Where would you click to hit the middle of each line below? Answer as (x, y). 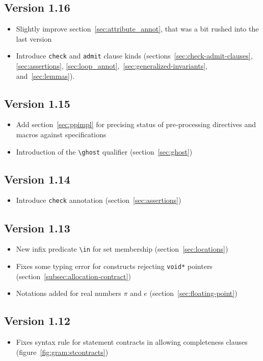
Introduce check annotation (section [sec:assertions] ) (99, 200)
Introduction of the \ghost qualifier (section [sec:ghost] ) (104, 151)
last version (34, 38)
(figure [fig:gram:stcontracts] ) (62, 352)
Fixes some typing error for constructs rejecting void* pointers (114, 266)
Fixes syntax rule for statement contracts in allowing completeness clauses (132, 342)
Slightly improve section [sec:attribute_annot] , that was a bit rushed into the (137, 29)
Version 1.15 (37, 103)
